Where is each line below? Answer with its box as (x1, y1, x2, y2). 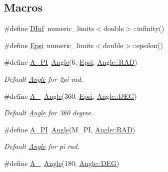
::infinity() (133, 23, 164, 34)
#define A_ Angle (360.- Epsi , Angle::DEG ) (4, 90, 137, 101)
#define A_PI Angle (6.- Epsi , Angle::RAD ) (4, 57, 137, 67)
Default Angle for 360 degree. (4, 107, 93, 118)
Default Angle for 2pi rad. (4, 73, 83, 84)
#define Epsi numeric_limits (4, 40, 94, 50)
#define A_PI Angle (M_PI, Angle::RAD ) (4, 124, 135, 134)
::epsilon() (132, 40, 163, 50)
